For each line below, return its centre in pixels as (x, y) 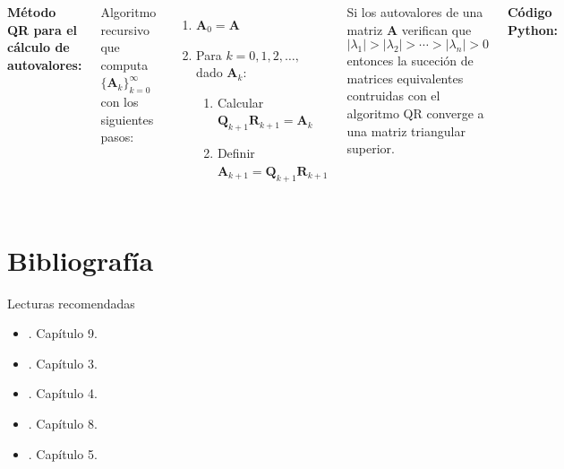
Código (530, 12)
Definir (236, 153)
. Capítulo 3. (63, 363)
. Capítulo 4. (63, 393)
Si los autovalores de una (415, 12)
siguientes (127, 119)
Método (32, 12)
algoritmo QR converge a (415, 113)
